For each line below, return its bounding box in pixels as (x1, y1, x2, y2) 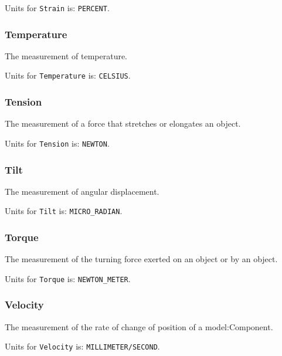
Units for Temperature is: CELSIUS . (5, 69, 131, 82)
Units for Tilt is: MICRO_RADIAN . (5, 205, 123, 217)
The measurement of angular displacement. (5, 185, 159, 197)
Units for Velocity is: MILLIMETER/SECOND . (5, 340, 160, 352)
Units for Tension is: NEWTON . (5, 137, 110, 149)
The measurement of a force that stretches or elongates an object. (5, 117, 241, 130)
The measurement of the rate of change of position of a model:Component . (5, 320, 273, 333)
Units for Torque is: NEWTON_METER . (5, 272, 131, 284)
